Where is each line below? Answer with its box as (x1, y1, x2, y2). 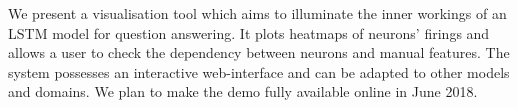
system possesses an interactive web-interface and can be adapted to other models (8, 61, 510, 82)
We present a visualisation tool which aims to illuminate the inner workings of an (8, 3, 507, 23)
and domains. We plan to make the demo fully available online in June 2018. (8, 81, 478, 102)
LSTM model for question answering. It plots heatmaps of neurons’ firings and (8, 22, 490, 43)
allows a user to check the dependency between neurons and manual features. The (8, 42, 510, 63)
